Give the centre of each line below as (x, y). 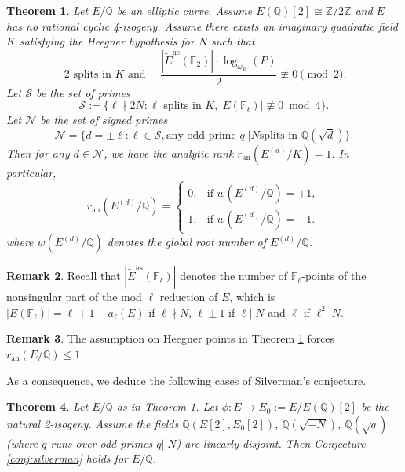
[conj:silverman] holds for (67, 458)
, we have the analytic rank (169, 153)
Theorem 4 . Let (47, 407)
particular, (31, 172)
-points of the (334, 276)
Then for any (38, 153)
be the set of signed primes (104, 120)
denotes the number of (234, 276)
